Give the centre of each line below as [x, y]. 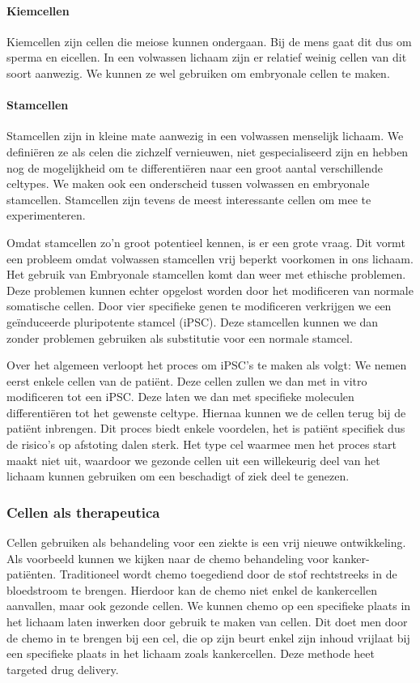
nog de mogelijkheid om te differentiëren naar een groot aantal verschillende [195, 167]
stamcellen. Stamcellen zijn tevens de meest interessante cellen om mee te [189, 199]
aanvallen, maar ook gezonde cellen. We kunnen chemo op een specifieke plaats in [209, 606]
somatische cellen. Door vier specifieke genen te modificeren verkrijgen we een [199, 306]
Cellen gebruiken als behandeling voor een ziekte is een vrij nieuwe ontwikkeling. [206, 542]
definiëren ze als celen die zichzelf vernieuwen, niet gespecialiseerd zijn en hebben [208, 151]
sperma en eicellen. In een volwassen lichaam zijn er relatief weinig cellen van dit [207, 57]
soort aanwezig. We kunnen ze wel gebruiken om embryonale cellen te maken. [198, 73]
